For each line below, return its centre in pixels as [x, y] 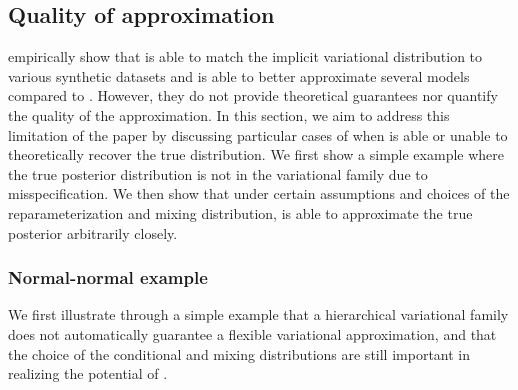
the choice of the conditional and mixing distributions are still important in [239, 353]
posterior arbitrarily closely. [93, 232]
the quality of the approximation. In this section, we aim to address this [229, 114]
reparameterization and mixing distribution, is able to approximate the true [240, 212]
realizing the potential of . [88, 373]
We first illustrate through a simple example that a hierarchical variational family [258, 314]
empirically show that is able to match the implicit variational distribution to [245, 56]
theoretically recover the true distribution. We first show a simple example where [256, 154]
